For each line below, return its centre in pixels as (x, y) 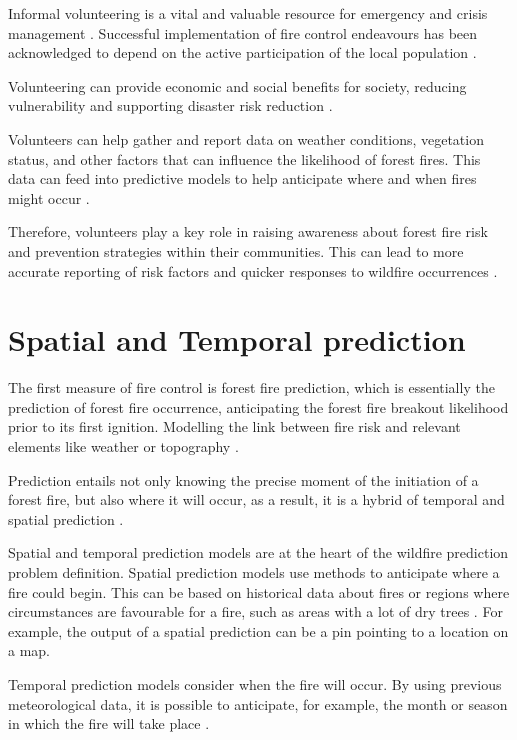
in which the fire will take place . (109, 723)
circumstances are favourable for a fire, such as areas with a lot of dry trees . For (255, 611)
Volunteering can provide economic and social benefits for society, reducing (237, 85)
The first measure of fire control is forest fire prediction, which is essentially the (251, 387)
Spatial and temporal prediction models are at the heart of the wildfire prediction (258, 552)
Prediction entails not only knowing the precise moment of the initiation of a (243, 479)
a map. (29, 650)
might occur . (49, 197)
